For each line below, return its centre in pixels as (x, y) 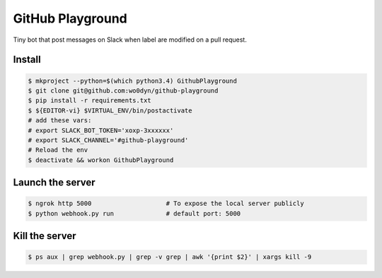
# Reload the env (58, 150)
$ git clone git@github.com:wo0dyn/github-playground (123, 91)
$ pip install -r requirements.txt (89, 100)
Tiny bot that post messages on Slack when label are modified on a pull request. (130, 40)
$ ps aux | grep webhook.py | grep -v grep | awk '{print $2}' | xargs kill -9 (170, 257)
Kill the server (45, 236)
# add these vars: (60, 121)
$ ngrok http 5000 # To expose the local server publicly (166, 204)
